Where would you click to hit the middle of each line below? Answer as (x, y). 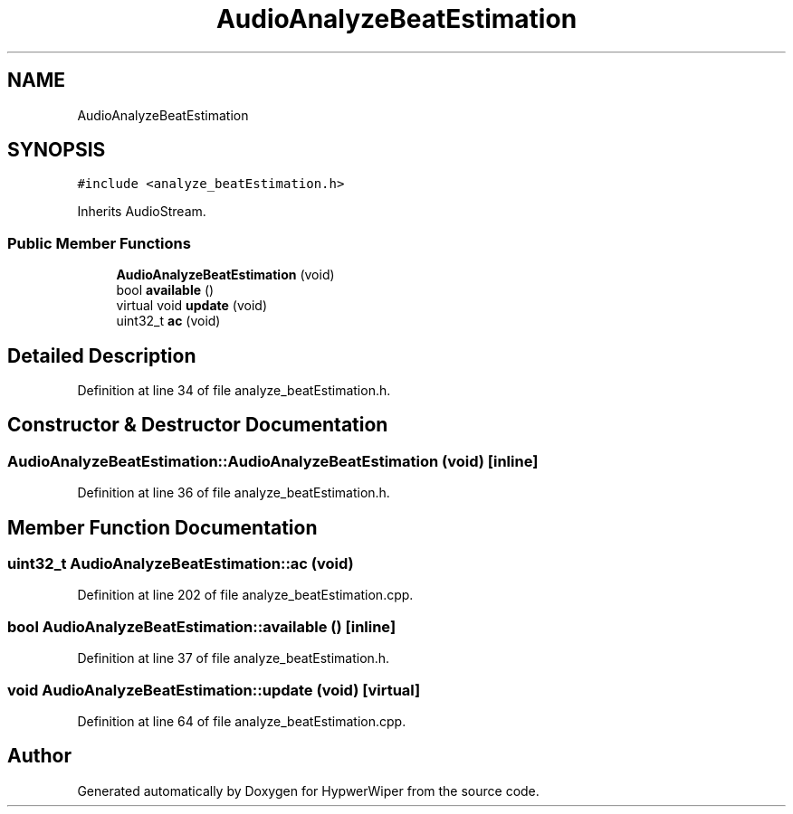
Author (39, 756)
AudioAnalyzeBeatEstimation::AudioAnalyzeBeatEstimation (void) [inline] (273, 461)
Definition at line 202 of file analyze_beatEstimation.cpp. (245, 595)
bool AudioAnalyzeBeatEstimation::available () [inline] (202, 626)
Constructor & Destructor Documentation (198, 425)
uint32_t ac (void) (168, 321)
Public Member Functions (99, 243)
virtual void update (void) (192, 306)
